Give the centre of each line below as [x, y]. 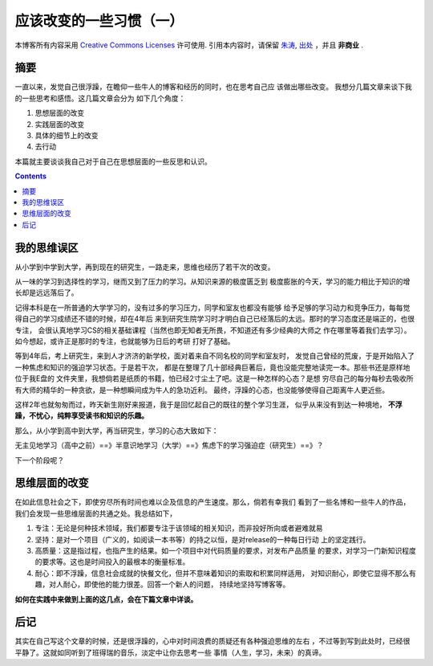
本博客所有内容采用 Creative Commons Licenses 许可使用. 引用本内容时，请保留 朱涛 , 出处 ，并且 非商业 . [189, 45]
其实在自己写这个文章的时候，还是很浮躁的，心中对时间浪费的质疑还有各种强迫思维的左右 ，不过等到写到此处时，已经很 [212, 641]
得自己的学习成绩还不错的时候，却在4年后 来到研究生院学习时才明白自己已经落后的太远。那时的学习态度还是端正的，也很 [214, 319]
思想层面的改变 [59, 113]
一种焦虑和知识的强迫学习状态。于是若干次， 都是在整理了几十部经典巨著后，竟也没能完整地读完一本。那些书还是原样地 [212, 367]
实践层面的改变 [59, 124]
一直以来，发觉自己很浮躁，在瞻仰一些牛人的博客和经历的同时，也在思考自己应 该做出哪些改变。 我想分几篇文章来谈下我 [213, 87]
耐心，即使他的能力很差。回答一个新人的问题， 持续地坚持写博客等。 [176, 584]
